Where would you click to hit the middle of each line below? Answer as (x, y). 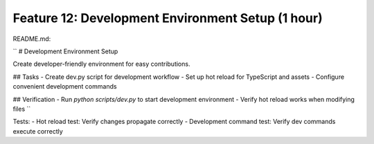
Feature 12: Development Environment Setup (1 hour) (168, 18)
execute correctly (38, 131)
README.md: (32, 39)
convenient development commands (65, 87)
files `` (22, 109)
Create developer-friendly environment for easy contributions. (101, 64)
